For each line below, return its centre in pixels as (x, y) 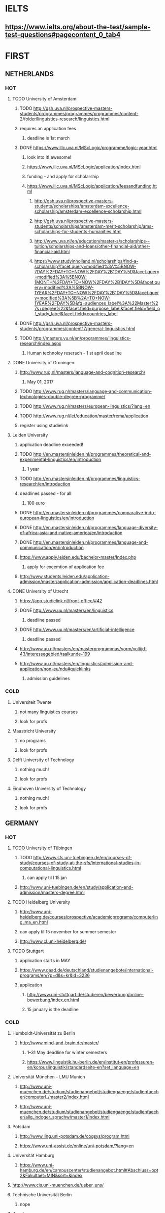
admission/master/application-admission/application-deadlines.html (89, 582)
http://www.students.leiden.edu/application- (65, 577)
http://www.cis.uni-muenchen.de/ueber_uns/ (58, 1185)
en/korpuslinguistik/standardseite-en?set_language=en (83, 1067)
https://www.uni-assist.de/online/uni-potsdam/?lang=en (77, 1146)
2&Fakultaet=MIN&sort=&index (51, 1175)
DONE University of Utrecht (40, 591)
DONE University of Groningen (43, 363)
